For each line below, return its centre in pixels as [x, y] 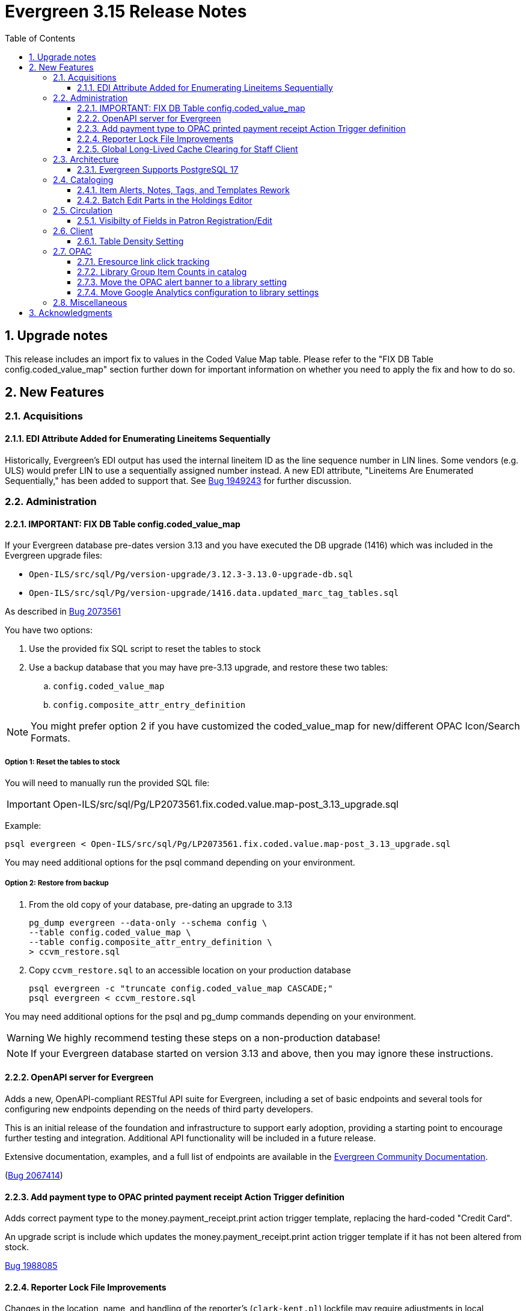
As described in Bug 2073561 [63, 612]
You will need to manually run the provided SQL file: [107, 783]
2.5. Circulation [83, 210]
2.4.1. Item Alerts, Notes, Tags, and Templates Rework [183, 190]
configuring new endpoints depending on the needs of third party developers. [159, 1109]
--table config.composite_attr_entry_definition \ [151, 942]
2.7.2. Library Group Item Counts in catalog [162, 271]
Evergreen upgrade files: [54, 556]
